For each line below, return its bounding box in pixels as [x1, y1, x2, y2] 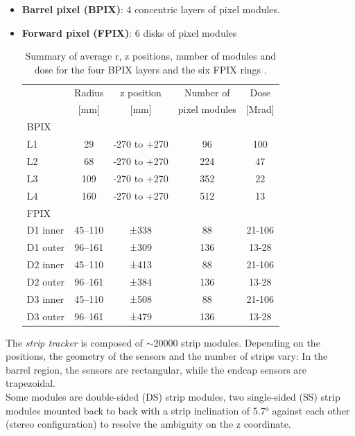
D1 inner [26, 223, 64, 237]
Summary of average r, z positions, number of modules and [25, 49, 277, 63]
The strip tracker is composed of [6, 335, 144, 349]
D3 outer [26, 308, 65, 323]
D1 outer [26, 240, 65, 254]
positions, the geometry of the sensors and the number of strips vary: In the [6, 349, 328, 363]
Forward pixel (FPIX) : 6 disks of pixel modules [21, 25, 237, 40]
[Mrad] [245, 102, 275, 116]
